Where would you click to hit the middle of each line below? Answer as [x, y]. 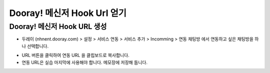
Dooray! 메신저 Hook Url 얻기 [68, 13]
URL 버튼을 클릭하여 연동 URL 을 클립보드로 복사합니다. [75, 55]
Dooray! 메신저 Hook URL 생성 [58, 26]
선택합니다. [38, 46]
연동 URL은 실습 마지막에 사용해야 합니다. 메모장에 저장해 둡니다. [84, 62]
